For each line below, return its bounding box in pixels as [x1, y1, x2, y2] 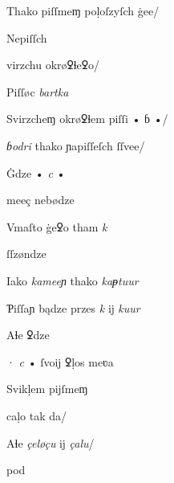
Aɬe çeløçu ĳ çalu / [6, 434, 95, 451]
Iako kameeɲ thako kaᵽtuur [6, 272, 139, 289]
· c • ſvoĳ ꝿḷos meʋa [6, 353, 114, 370]
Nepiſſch [6, 29, 47, 46]
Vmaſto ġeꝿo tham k [6, 218, 107, 235]
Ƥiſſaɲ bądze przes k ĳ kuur [6, 299, 140, 316]
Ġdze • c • [6, 164, 66, 181]
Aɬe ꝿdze [6, 326, 50, 343]
